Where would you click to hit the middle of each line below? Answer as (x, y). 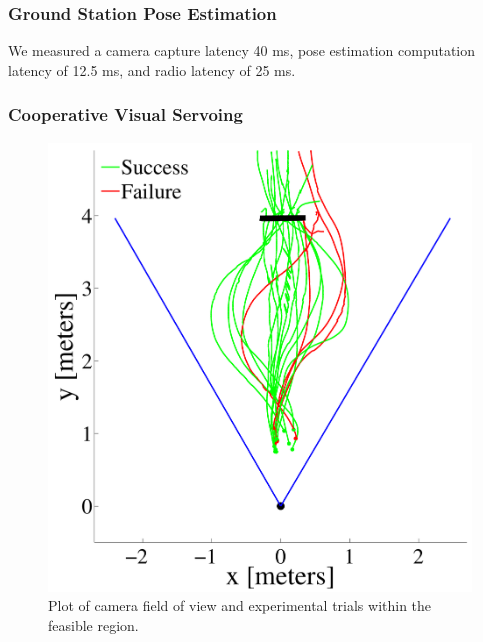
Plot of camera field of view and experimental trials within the (240, 605)
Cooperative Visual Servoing (125, 114)
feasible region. (93, 624)
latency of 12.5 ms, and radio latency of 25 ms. (152, 69)
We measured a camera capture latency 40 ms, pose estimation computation (242, 50)
